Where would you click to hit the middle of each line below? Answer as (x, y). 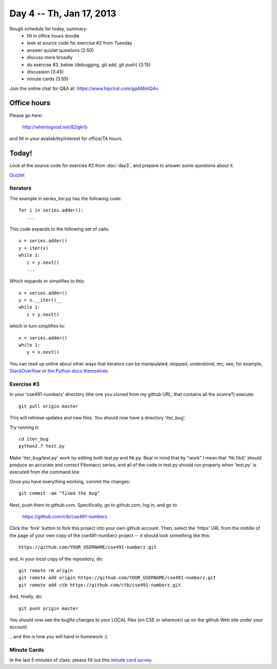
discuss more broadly (50, 58)
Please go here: (26, 115)
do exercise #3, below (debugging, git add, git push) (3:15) (89, 65)
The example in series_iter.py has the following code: (66, 198)
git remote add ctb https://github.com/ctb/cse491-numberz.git (100, 585)
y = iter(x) (34, 248)
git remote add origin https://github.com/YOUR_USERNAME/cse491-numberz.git (117, 578)
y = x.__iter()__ (40, 300)
